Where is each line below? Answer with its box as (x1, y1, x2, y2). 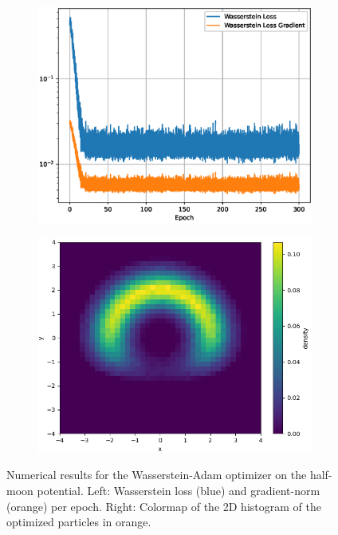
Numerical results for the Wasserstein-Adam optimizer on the (6, 466, 307, 483)
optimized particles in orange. (6, 513, 151, 530)
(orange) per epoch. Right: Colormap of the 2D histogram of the (6, 497, 321, 514)
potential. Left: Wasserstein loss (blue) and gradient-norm (37, 481, 320, 498)
